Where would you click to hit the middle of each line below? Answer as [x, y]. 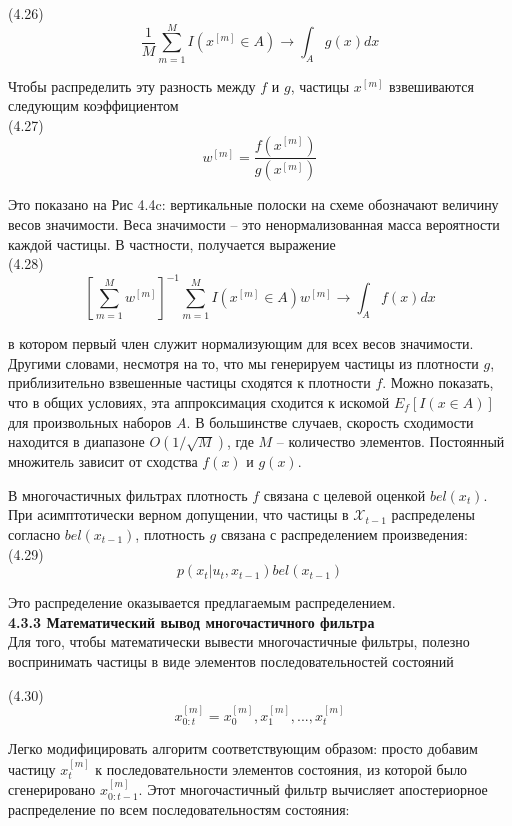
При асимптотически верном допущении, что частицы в [178, 514]
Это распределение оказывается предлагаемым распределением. [202, 602]
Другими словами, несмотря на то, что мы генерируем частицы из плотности [243, 362]
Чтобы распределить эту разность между [132, 85]
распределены [433, 514]
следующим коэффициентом [93, 105]
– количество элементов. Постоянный [390, 441]
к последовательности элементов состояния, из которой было [281, 768]
